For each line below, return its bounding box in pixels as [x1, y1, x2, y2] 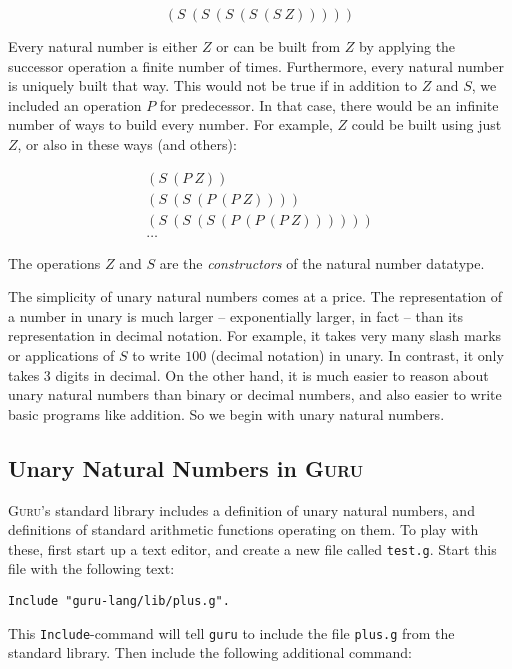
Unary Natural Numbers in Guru [8, 452, 363, 483]
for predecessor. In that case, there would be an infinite [159, 94, 499, 115]
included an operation [8, 94, 142, 115]
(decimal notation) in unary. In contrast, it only [210, 345, 504, 366]
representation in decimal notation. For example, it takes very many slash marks [8, 325, 502, 346]
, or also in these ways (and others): [17, 133, 237, 154]
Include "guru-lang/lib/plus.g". [8, 594, 230, 609]
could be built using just [351, 114, 502, 135]
